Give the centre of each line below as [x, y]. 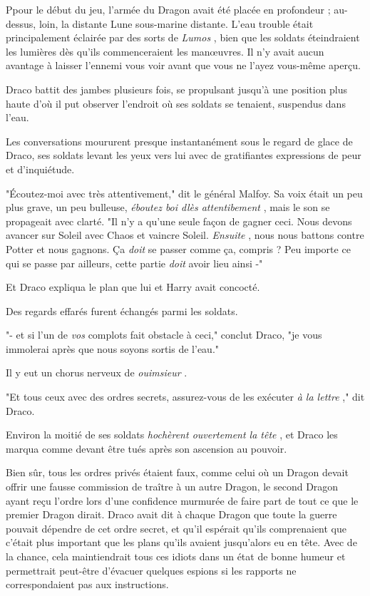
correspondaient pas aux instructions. [87, 584]
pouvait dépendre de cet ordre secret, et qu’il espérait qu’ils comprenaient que [176, 528]
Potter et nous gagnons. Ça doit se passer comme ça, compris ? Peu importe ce [178, 248]
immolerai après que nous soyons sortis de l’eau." [113, 348]
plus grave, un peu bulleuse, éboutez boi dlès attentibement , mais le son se [168, 207]
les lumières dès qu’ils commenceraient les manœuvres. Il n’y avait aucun [165, 51]
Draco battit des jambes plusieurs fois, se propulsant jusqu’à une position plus [177, 89]
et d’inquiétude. [40, 169]
